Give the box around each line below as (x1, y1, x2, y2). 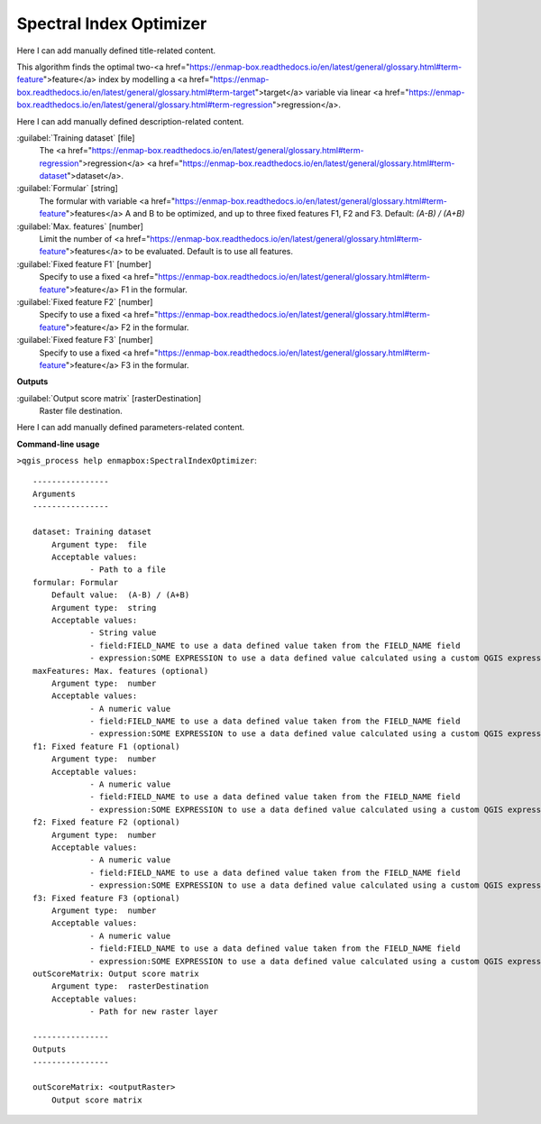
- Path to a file (89, 565, 167, 575)
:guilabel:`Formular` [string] (16, 183, 119, 194)
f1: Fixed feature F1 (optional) (32, 741, 180, 751)
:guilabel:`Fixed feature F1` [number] (16, 258, 152, 270)
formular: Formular (32, 577, 119, 587)
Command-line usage (16, 438, 100, 449)
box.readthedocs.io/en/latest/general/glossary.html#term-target (16, 87, 256, 97)
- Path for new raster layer (89, 1007, 218, 1017)
